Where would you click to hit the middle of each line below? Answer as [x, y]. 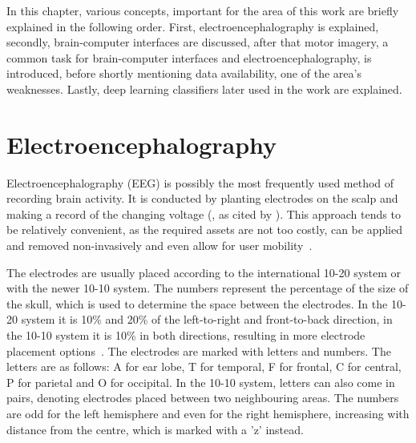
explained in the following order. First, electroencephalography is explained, [193, 26]
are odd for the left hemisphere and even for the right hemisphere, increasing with [208, 413]
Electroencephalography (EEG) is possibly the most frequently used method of [200, 182]
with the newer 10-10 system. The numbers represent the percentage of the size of [208, 288]
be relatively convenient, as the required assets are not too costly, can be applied [205, 230]
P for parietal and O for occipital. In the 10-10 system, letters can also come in [201, 382]
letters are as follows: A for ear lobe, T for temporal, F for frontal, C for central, [204, 366]
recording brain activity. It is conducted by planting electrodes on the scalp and [202, 198]
